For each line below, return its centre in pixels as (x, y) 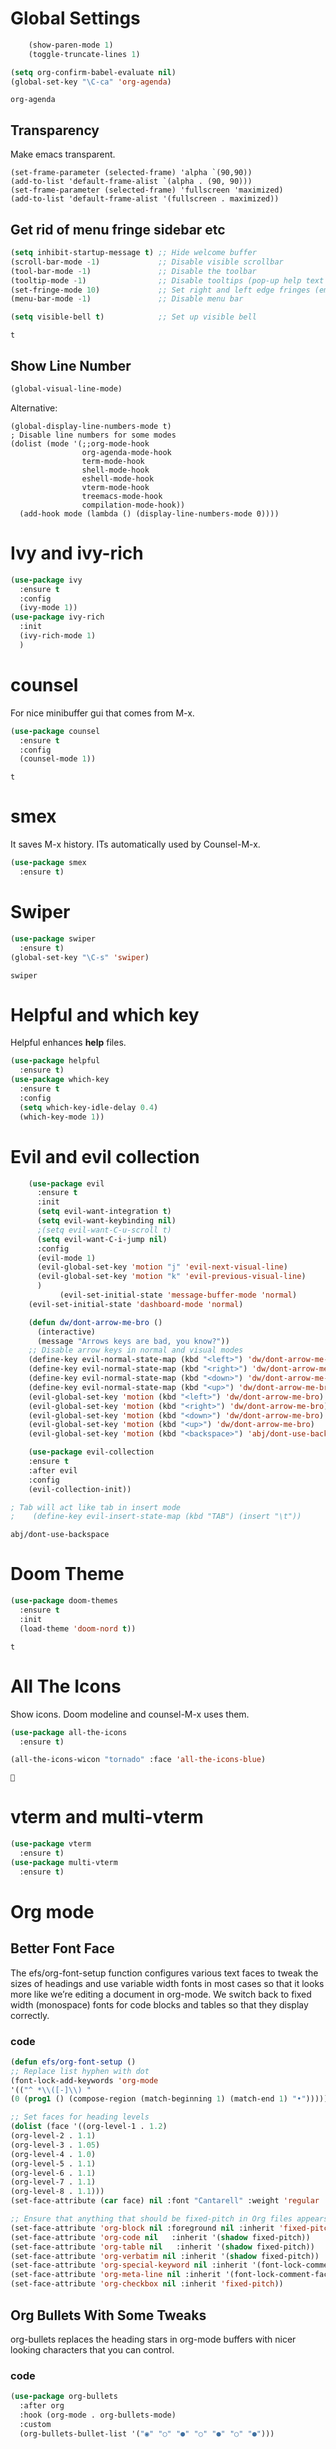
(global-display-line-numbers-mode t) (91, 426)
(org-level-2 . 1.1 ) (53, 2136)
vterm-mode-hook (115, 487)
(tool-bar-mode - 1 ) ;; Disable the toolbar (133, 271)
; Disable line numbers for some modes (93, 435)
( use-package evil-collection (91, 1452)
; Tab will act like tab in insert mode (96, 1507)
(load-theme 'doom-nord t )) (78, 1628)
